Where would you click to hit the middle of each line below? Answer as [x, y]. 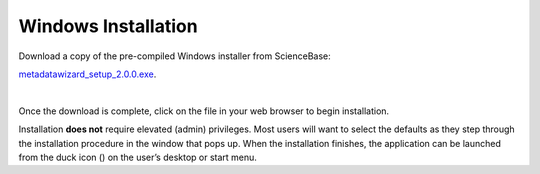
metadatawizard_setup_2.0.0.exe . [87, 74]
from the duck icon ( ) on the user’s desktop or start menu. [137, 157]
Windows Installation [108, 26]
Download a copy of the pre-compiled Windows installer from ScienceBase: [174, 56]
